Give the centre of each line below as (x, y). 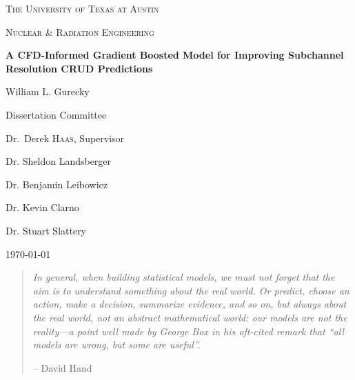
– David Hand (62, 367)
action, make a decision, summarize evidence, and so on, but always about (190, 304)
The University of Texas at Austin (82, 8)
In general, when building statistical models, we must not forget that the (184, 277)
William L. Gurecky (48, 91)
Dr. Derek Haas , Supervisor (65, 138)
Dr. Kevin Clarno (42, 207)
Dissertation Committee (56, 114)
